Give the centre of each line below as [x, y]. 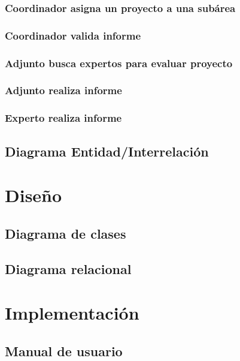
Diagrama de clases [66, 233]
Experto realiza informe [63, 118]
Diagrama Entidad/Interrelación [107, 151]
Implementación [72, 313]
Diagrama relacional [68, 268]
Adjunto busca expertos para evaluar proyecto [119, 63]
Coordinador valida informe [73, 35]
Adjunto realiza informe [63, 90]
